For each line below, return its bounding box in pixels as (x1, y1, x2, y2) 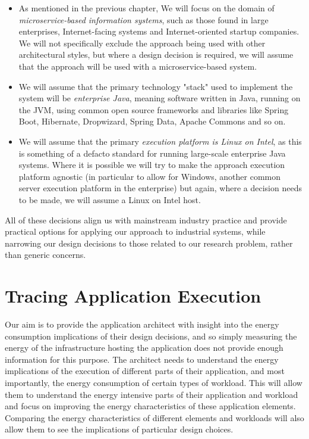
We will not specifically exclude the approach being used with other (18, 36, 266, 49)
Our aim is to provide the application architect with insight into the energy (5, 318, 279, 330)
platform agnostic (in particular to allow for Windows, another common (18, 170, 281, 182)
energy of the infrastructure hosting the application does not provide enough (5, 341, 283, 354)
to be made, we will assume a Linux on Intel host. (18, 193, 201, 206)
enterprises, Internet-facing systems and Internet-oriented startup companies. (18, 25, 299, 38)
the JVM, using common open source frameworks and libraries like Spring (18, 103, 289, 116)
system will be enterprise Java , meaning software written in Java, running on (18, 92, 301, 104)
